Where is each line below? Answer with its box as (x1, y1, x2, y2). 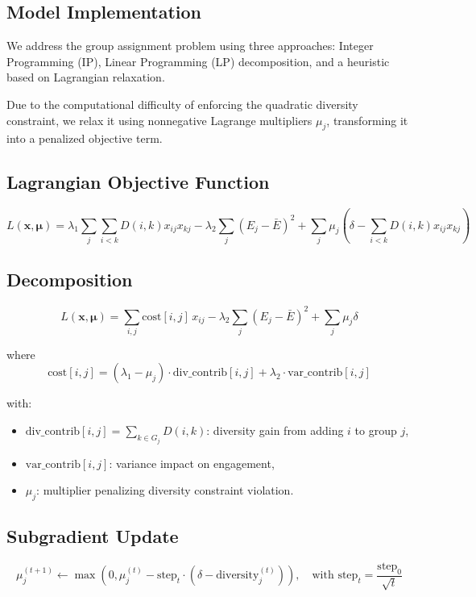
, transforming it (326, 111, 408, 128)
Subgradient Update (6, 524, 179, 549)
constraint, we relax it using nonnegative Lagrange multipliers (6, 111, 313, 128)
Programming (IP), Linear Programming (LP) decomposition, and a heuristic (6, 52, 390, 69)
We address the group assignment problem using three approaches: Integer (6, 37, 374, 54)
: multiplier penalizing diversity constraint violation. (36, 482, 294, 499)
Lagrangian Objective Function (6, 169, 270, 194)
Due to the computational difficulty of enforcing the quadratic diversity (6, 95, 358, 112)
